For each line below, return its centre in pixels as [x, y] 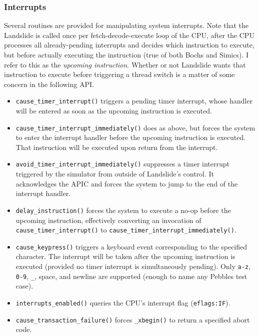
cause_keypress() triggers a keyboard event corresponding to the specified [131, 246]
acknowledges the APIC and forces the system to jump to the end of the [127, 183]
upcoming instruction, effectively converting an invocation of [108, 220]
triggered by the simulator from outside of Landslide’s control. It [115, 174]
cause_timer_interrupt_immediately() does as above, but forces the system [135, 127]
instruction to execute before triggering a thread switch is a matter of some [119, 74]
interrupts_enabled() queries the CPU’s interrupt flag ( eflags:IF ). [123, 302]
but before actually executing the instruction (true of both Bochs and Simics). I [126, 54]
